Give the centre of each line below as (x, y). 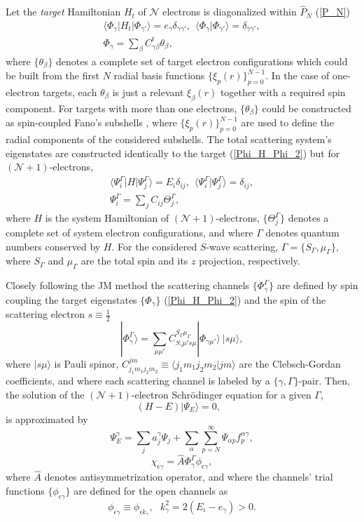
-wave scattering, (242, 246)
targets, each (70, 92)
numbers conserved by (53, 246)
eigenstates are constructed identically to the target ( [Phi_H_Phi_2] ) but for (173, 153)
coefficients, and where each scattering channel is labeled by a (138, 381)
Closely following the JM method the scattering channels (128, 285)
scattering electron (45, 314)
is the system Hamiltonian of (107, 218)
